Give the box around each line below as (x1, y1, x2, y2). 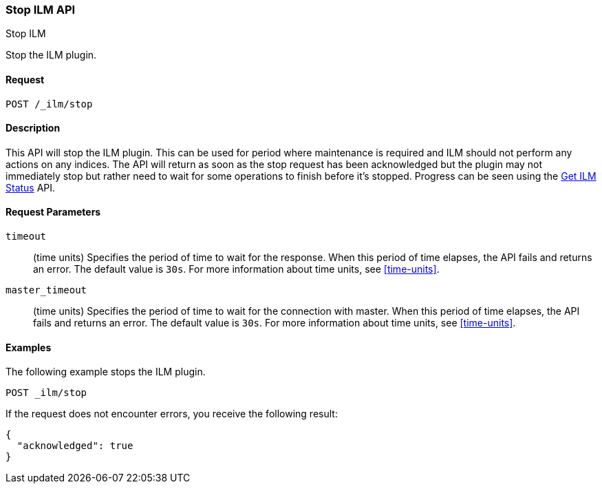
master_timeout (6, 284, 87, 296)
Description (6, 122, 61, 134)
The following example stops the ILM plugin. (6, 366, 206, 378)
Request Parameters (6, 206, 101, 218)
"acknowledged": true (17, 440, 133, 452)
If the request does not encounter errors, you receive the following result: (6, 408, 338, 420)
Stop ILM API (6, 3, 76, 17)
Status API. (6, 181, 56, 194)
